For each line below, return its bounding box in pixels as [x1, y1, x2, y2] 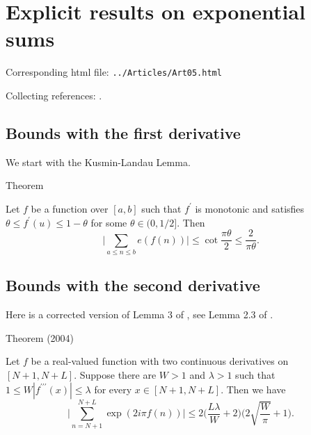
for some [90, 215, 127, 229]
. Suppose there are [74, 367, 157, 381]
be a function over [31, 201, 109, 215]
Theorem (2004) [6, 330, 74, 345]
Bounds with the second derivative [6, 274, 260, 296]
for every [94, 381, 132, 396]
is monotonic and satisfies [195, 201, 305, 215]
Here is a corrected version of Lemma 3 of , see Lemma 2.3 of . [6, 307, 273, 322]
